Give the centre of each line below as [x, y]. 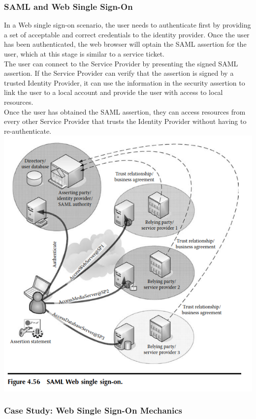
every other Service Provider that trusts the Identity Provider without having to [125, 121]
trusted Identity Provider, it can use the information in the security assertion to [125, 82]
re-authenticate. [28, 131]
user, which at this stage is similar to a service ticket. [84, 54]
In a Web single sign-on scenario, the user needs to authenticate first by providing [128, 25]
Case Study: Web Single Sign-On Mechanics [93, 410]
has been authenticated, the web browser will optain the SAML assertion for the [125, 44]
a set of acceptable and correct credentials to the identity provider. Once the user [127, 34]
